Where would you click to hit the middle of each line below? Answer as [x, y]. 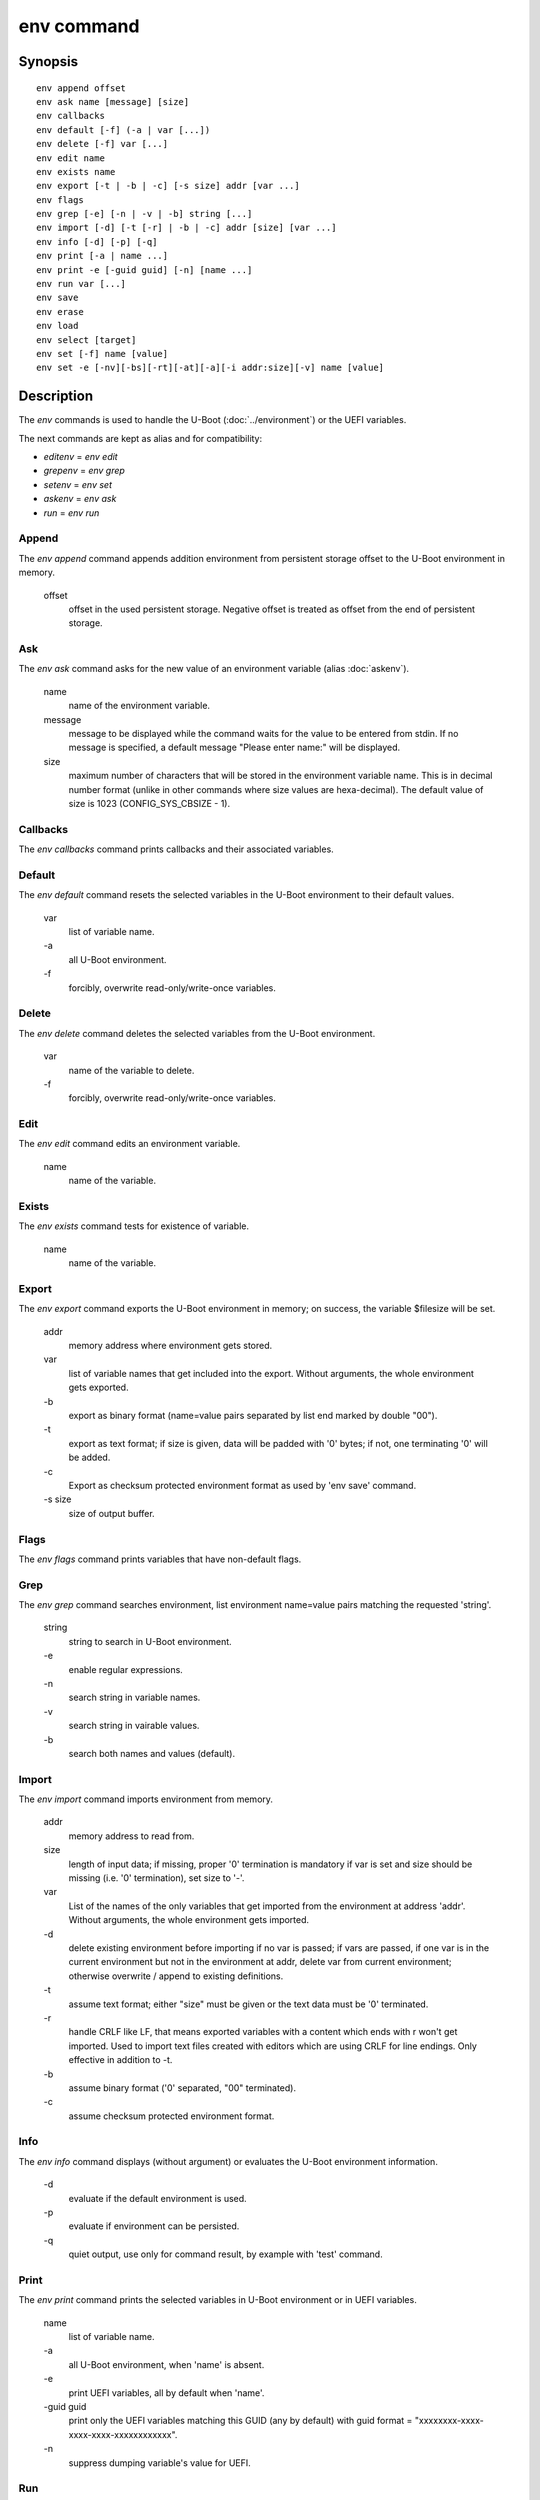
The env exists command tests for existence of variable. [134, 1226]
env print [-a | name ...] [102, 256]
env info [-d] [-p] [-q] [97, 241]
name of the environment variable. [139, 706]
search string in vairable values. [134, 1726]
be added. [89, 1457]
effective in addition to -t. [120, 2060]
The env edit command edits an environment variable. [129, 1144]
